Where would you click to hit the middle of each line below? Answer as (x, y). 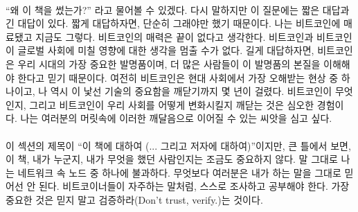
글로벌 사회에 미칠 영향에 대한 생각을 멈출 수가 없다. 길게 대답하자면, (166, 50)
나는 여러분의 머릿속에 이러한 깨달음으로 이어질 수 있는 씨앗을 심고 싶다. (176, 118)
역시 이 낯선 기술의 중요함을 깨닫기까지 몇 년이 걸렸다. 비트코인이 (191, 91)
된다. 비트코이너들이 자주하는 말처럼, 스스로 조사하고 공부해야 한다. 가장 (194, 186)
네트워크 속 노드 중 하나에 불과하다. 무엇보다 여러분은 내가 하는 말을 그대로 (179, 172)
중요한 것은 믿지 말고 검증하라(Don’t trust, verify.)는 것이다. (134, 199)
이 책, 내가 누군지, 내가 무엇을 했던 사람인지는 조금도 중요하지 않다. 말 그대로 (172, 159)
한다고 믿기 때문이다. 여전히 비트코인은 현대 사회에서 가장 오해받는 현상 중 (178, 77)
